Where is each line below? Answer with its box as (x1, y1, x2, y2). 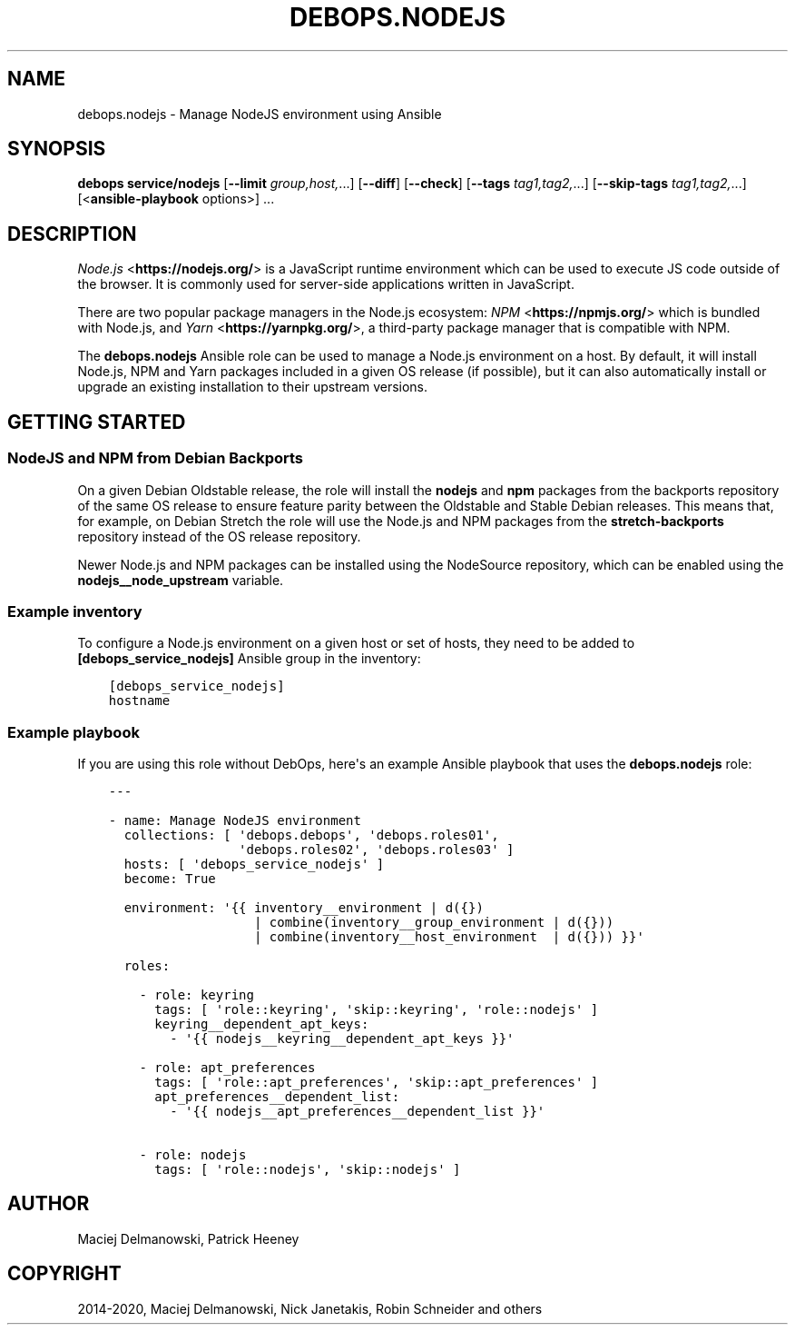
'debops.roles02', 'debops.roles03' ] (239, 842, 515, 857)
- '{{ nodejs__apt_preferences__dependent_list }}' (170, 1104, 545, 1118)
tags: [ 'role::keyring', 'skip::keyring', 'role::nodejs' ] (154, 1002, 599, 1017)
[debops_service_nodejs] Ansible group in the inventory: (77, 651, 421, 667)
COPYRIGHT (7, 1262, 122, 1286)
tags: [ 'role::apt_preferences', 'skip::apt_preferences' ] (154, 1075, 599, 1089)
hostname (108, 693, 171, 709)
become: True (123, 871, 216, 886)
